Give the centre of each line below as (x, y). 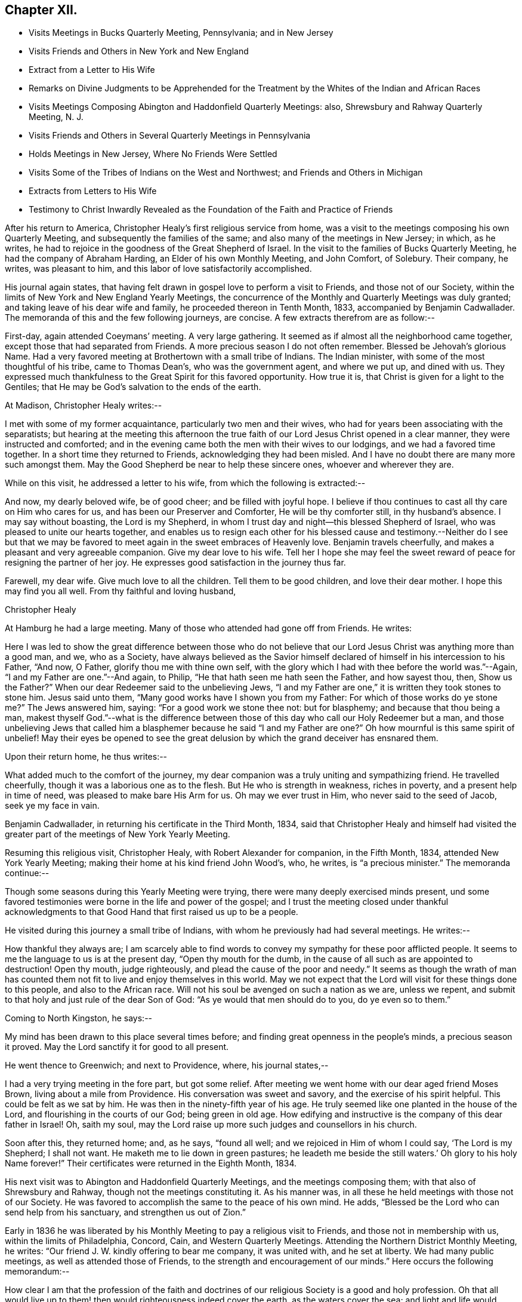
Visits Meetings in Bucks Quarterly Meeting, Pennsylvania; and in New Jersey (181, 33)
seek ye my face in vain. (52, 806)
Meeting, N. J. (56, 117)
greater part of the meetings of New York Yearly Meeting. (118, 834)
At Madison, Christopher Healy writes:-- (84, 406)
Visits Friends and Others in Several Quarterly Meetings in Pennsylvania (170, 136)
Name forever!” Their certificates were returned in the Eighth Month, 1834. (151, 1163)
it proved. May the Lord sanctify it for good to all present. (117, 1047)
